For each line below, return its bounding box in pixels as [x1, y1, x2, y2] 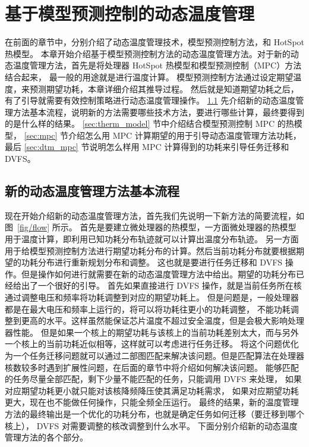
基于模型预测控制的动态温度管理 [5, 1, 255, 26]
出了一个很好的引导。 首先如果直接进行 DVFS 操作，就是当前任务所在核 [21, 279, 302, 292]
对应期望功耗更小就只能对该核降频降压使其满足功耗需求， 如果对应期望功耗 [5, 384, 299, 396]
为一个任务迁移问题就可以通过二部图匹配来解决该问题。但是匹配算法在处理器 [5, 349, 304, 361]
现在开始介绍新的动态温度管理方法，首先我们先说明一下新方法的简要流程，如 [5, 209, 304, 221]
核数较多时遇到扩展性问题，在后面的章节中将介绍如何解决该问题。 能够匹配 [5, 361, 299, 373]
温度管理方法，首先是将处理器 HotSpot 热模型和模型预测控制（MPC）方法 [12, 59, 302, 71]
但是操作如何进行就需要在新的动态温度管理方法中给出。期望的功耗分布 [21, 267, 296, 280]
